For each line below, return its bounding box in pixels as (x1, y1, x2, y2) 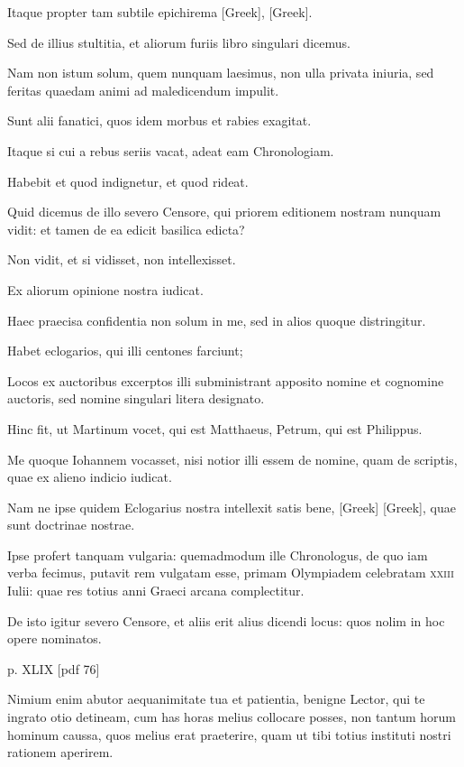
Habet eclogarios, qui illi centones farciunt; (7, 341, 243, 360)
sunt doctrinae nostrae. (7, 515, 135, 534)
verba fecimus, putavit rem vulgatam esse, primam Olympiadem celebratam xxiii (7, 563, 454, 582)
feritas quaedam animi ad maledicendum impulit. (7, 80, 279, 99)
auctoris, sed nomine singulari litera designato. (7, 389, 265, 408)
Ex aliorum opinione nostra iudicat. (7, 280, 204, 299)
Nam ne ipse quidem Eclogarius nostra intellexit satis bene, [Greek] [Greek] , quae (7, 497, 456, 516)
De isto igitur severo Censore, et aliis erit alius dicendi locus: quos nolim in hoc (7, 611, 445, 630)
